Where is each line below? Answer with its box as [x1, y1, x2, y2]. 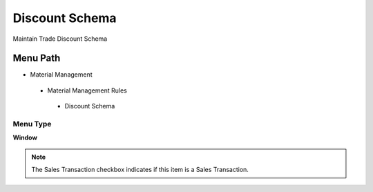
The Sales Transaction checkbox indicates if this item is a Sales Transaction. [31, 166, 249, 174]
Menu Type [12, 119, 52, 128]
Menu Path [12, 52, 61, 64]
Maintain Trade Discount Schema [12, 35, 108, 43]
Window [12, 133, 38, 142]
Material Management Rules [47, 86, 127, 95]
